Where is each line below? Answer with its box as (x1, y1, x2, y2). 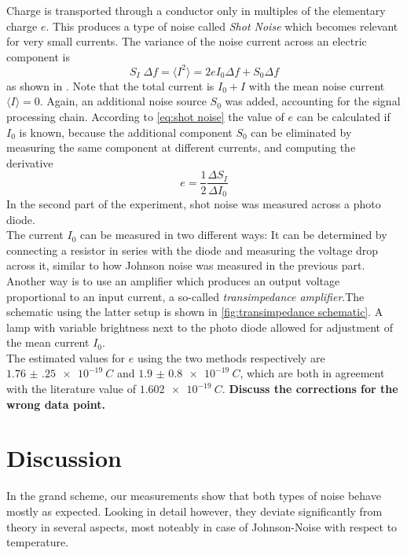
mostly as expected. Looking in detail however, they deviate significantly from (6, 502, 383, 519)
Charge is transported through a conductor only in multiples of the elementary (6, 2, 386, 18)
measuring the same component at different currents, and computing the (6, 139, 356, 156)
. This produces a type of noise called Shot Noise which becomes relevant (46, 17, 398, 34)
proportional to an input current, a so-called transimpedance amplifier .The (6, 288, 365, 304)
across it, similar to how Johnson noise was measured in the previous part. (6, 257, 365, 274)
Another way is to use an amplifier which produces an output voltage (6, 272, 340, 289)
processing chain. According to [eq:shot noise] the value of (6, 108, 284, 125)
